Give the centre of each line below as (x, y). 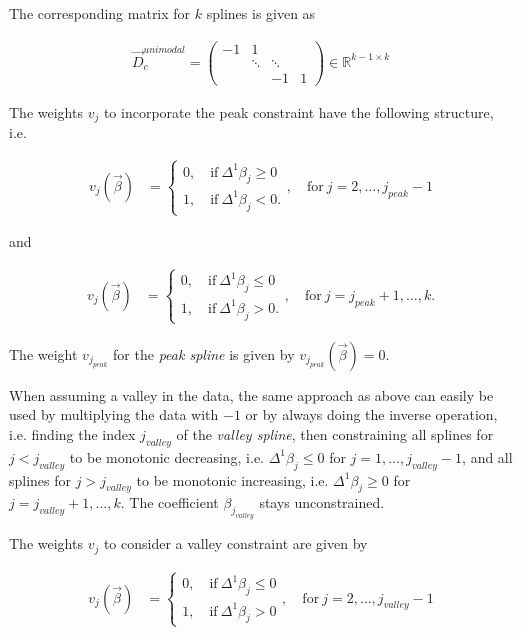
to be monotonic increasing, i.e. (232, 479)
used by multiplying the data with (114, 414)
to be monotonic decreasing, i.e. (167, 456)
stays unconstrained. (322, 502)
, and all (487, 456)
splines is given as (261, 13)
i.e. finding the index (72, 433)
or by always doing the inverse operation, (371, 414)
